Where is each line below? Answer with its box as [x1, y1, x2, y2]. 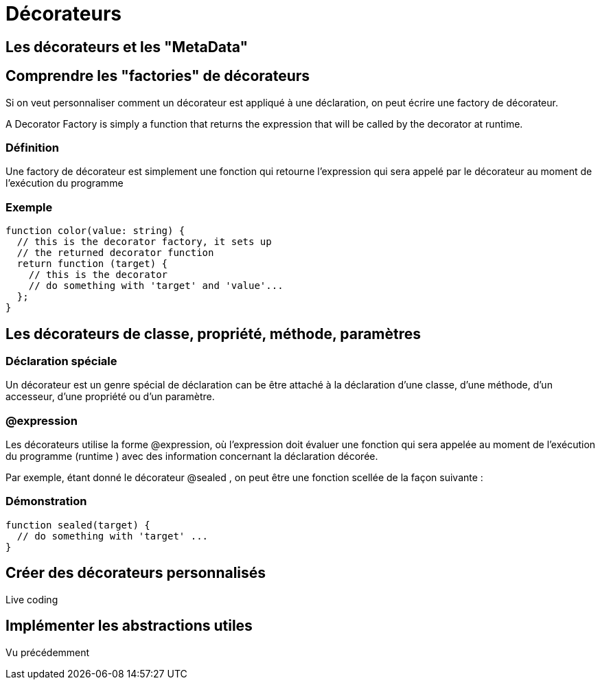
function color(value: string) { [5, 225, 185, 237]
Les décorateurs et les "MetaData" [5, 38, 249, 56]
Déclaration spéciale [5, 353, 117, 368]
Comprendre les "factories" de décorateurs [5, 67, 310, 85]
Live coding [5, 593, 58, 605]
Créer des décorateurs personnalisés [5, 564, 266, 582]
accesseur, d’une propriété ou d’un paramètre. [5, 391, 215, 403]
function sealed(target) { [5, 519, 150, 531]
